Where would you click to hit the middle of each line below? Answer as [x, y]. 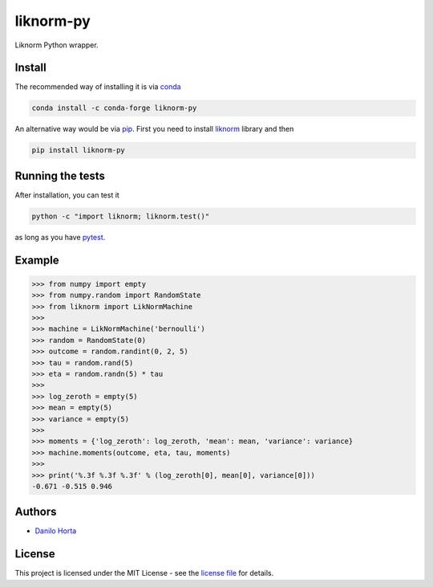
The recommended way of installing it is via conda [98, 87]
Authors [36, 512]
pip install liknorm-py [79, 150]
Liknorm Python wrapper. [57, 45]
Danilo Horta [56, 531]
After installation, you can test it [67, 195]
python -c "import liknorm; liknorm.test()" [121, 216]
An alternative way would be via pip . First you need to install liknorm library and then [154, 129]
